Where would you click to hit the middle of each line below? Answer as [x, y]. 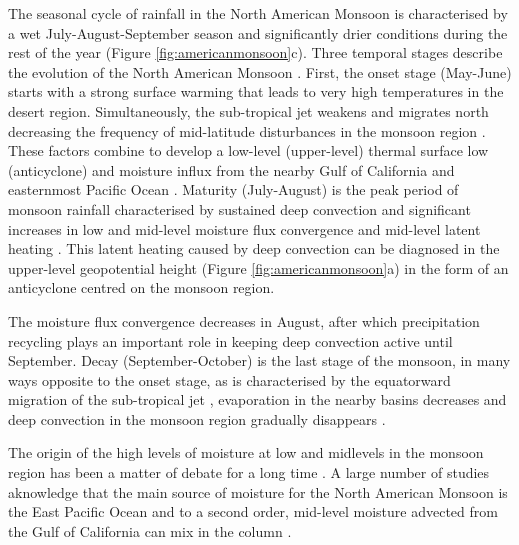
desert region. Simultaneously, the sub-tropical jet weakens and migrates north [248, 110]
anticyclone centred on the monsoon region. [141, 287]
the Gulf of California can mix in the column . [150, 530]
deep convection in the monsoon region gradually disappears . [197, 418]
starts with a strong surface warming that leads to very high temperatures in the [256, 91]
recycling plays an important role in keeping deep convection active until [230, 340]
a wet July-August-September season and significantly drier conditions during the [258, 32]
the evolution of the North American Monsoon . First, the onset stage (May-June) [260, 71]
